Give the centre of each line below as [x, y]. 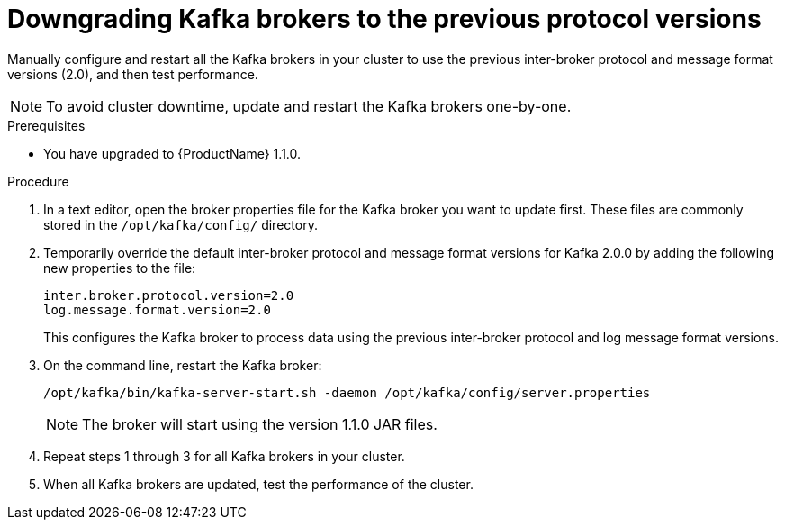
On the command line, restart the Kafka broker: [183, 365]
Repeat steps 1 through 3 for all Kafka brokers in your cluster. [224, 456]
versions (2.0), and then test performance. [133, 74]
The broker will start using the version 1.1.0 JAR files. [260, 424]
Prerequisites [46, 125]
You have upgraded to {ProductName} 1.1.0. [172, 153]
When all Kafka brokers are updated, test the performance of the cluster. [258, 484]
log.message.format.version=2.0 [157, 309]
